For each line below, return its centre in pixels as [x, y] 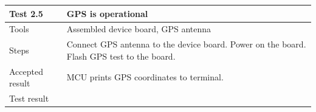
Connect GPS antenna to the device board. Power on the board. [186, 44]
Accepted [26, 71]
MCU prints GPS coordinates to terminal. [145, 77]
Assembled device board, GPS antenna [139, 29]
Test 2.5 [26, 13]
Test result [29, 98]
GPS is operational [107, 13]
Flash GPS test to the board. [121, 56]
